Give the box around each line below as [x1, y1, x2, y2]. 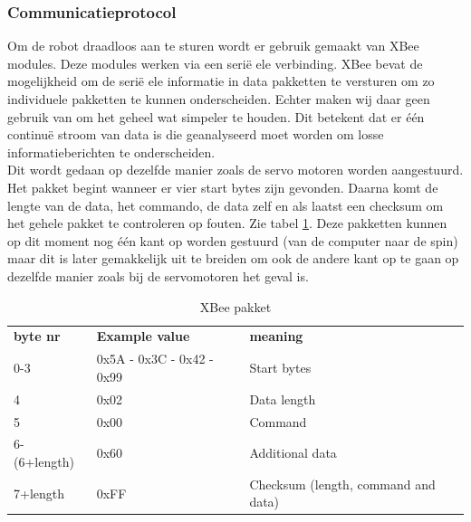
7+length [14, 483, 65, 502]
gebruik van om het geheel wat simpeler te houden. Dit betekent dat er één [7, 107, 425, 126]
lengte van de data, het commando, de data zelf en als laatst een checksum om [7, 195, 444, 214]
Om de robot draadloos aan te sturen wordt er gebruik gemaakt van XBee [7, 36, 419, 55]
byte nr [14, 327, 61, 346]
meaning [249, 327, 303, 346]
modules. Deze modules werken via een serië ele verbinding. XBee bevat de [7, 53, 423, 72]
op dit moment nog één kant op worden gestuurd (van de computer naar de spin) [7, 231, 458, 250]
